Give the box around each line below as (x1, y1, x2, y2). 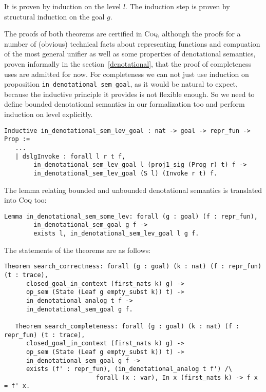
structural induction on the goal (4, 11, 105, 22)
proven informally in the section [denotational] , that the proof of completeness (4, 58, 252, 69)
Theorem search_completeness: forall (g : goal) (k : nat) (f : (15, 322, 240, 330)
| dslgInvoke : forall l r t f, (15, 152, 126, 160)
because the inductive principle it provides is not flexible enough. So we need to (4, 88, 255, 99)
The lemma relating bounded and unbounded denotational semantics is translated (4, 184, 262, 195)
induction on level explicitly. (4, 109, 93, 119)
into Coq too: (4, 194, 47, 205)
